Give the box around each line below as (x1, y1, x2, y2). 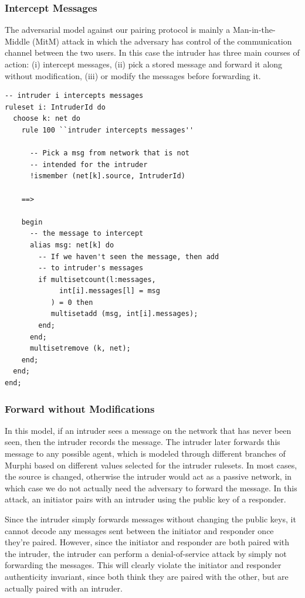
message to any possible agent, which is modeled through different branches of (5, 447, 286, 460)
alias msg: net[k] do (29, 240, 114, 249)
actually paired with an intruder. (5, 582, 123, 594)
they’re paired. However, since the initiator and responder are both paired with (5, 536, 290, 548)
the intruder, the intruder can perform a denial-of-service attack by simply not (5, 547, 287, 559)
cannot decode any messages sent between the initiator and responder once (5, 524, 274, 536)
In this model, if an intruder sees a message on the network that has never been (5, 424, 292, 436)
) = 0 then (50, 298, 93, 307)
